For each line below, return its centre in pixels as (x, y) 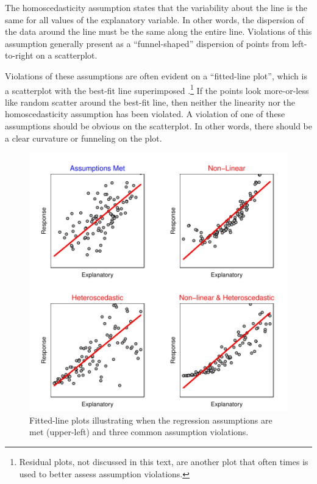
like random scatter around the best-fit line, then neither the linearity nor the (150, 102)
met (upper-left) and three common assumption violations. (139, 432)
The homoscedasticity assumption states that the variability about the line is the (156, 7)
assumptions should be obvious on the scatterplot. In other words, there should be (159, 126)
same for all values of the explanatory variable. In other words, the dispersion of (155, 19)
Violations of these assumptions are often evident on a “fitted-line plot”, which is (156, 75)
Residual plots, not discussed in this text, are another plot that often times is (164, 461)
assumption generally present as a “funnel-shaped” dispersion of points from (147, 43)
